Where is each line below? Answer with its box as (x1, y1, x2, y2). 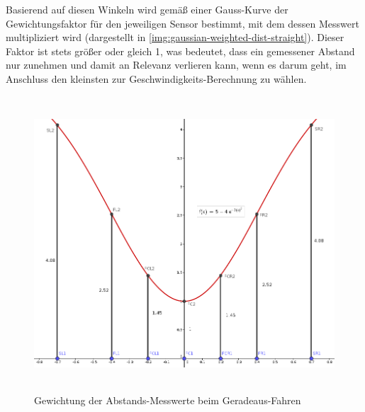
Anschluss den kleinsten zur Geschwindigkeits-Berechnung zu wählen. (6, 71, 307, 86)
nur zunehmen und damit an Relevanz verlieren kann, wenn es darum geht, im (6, 57, 347, 72)
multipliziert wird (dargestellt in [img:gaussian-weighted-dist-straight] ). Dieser (6, 30, 344, 45)
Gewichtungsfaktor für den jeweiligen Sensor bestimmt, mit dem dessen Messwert (6, 16, 359, 30)
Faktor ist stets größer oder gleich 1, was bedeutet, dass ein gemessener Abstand (6, 43, 355, 58)
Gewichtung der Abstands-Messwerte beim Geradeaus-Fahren (34, 392, 301, 407)
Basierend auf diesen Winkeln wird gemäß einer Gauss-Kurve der (6, 2, 288, 16)
